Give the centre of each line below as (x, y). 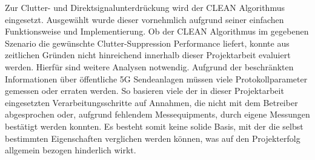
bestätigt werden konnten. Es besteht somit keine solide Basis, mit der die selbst (154, 126)
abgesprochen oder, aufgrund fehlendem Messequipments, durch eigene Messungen (157, 114)
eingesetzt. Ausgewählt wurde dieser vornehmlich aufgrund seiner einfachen (144, 19)
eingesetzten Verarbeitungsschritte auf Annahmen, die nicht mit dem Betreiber (151, 102)
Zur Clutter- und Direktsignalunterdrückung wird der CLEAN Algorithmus (145, 7)
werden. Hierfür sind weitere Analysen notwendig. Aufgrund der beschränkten (149, 66)
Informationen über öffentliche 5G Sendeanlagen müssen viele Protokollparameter (156, 78)
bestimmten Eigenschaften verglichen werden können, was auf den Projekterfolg (153, 138)
